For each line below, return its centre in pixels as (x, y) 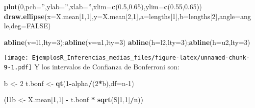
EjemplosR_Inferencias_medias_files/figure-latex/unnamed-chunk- (141, 58)
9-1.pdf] (18, 68)
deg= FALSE (30, 26)
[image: (16, 58)
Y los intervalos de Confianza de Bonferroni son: (107, 67)
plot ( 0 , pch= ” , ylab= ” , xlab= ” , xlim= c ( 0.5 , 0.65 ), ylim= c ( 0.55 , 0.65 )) (103, 6)
